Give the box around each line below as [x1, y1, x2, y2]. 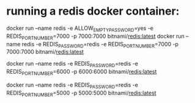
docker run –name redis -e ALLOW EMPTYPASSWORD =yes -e [6, 24, 154, 33]
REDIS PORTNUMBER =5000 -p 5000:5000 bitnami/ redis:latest [6, 89, 157, 98]
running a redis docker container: [6, 4, 180, 18]
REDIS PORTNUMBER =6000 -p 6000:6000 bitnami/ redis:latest [6, 68, 157, 77]
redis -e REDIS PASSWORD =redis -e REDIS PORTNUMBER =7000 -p [21, 40, 179, 49]
